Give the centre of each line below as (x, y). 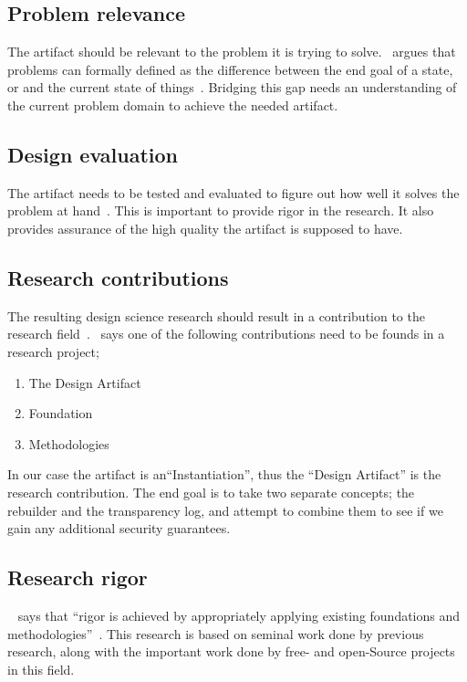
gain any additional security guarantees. (119, 528)
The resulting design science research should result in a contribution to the (216, 315)
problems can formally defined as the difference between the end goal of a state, (230, 69)
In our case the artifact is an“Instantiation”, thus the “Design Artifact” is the (224, 474)
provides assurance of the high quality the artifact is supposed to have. (205, 228)
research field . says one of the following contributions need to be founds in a (226, 334)
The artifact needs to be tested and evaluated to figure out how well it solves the (233, 192)
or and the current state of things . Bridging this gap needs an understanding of (232, 87)
